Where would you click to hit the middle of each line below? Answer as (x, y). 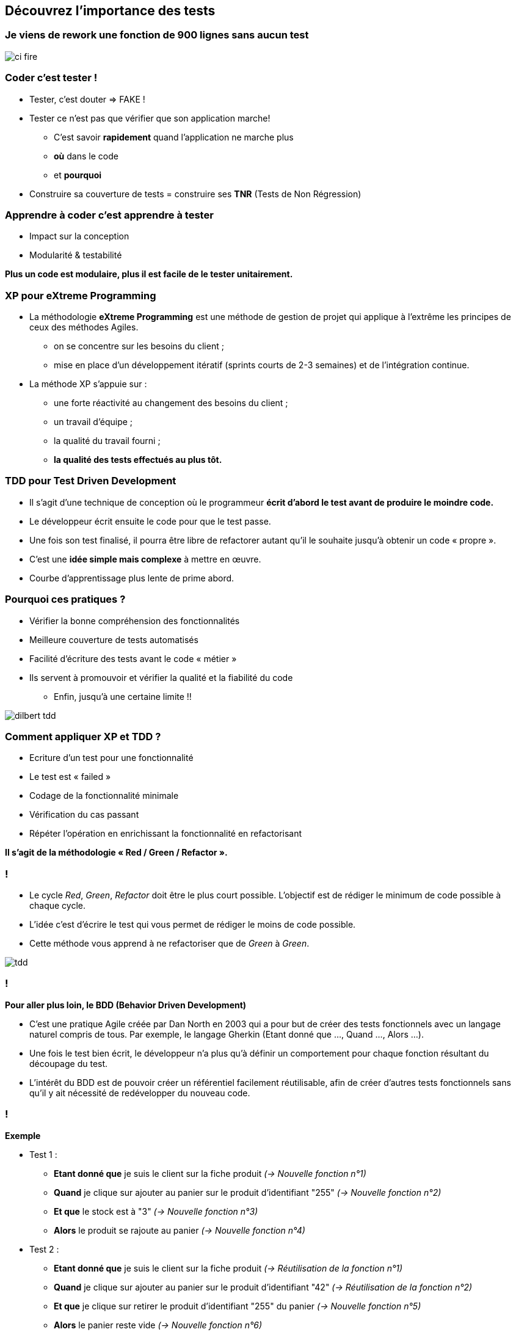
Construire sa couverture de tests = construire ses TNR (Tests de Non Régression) (195, 194)
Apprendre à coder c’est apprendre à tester (109, 215)
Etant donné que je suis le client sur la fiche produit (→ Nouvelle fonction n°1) (210, 1173)
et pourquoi (78, 175)
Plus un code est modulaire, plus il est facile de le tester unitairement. (149, 274)
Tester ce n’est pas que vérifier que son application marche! (150, 118)
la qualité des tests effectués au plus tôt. (138, 460)
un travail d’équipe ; (93, 422)
